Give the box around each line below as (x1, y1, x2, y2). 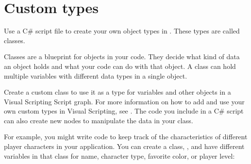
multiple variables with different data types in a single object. (4, 70, 187, 81)
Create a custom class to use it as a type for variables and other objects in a (4, 87, 231, 97)
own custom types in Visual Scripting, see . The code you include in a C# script (4, 106, 244, 116)
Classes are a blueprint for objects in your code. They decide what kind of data (4, 51, 240, 62)
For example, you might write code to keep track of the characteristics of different (4, 131, 248, 142)
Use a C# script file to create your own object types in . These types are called (4, 26, 240, 36)
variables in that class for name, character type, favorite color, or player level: (4, 150, 235, 161)
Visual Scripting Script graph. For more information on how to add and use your (4, 96, 245, 106)
